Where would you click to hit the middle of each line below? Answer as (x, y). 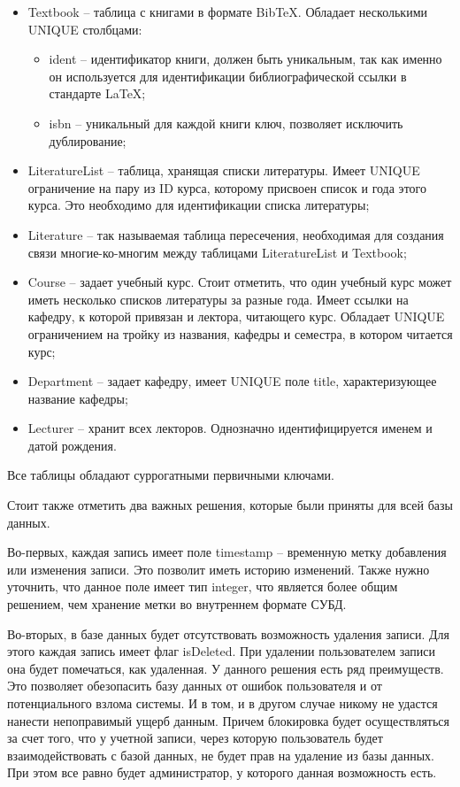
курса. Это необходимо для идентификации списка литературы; (199, 205)
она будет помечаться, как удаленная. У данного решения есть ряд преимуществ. (226, 668)
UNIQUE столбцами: (85, 29)
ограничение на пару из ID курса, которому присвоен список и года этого (227, 187)
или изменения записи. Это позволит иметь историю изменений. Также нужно (218, 569)
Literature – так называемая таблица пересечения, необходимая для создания (236, 234)
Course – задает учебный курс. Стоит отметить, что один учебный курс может (240, 282)
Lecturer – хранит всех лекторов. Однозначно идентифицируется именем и (230, 428)
